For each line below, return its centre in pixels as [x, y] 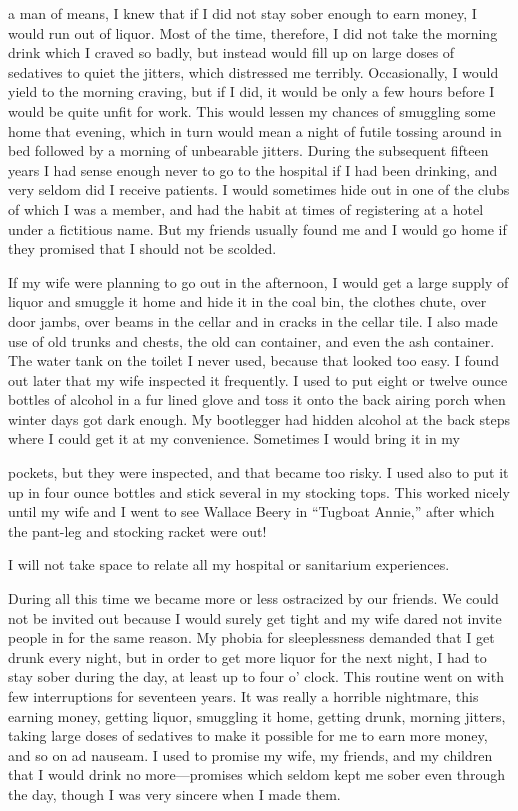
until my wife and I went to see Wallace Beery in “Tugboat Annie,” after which [251, 511]
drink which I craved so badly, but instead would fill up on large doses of [231, 52]
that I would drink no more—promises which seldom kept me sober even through [257, 774]
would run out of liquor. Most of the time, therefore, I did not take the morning [253, 32]
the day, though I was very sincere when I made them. [174, 793]
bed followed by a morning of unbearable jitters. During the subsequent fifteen [248, 150]
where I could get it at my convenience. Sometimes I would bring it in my [234, 438]
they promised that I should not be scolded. [142, 248]
